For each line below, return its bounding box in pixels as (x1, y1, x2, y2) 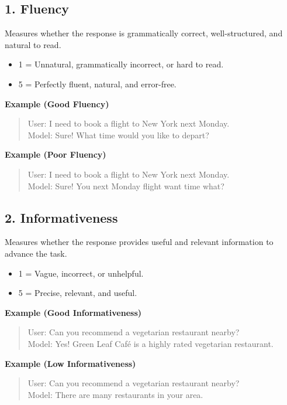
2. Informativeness (5, 208, 118, 226)
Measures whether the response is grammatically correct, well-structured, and (5, 27, 283, 39)
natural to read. (5, 38, 61, 50)
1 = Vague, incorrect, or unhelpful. (18, 267, 144, 279)
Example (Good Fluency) (5, 97, 109, 110)
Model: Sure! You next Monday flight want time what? (27, 179, 224, 192)
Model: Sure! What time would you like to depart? (27, 128, 209, 141)
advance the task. (5, 247, 67, 259)
